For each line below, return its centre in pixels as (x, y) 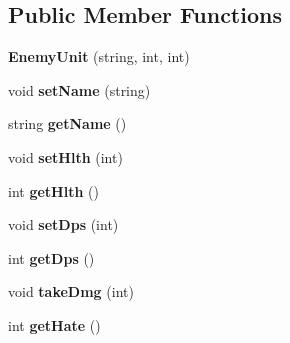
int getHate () (54, 324)
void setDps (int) (63, 224)
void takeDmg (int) (71, 291)
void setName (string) (79, 89)
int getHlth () (53, 190)
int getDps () (51, 257)
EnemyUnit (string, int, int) (99, 56)
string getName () (67, 123)
